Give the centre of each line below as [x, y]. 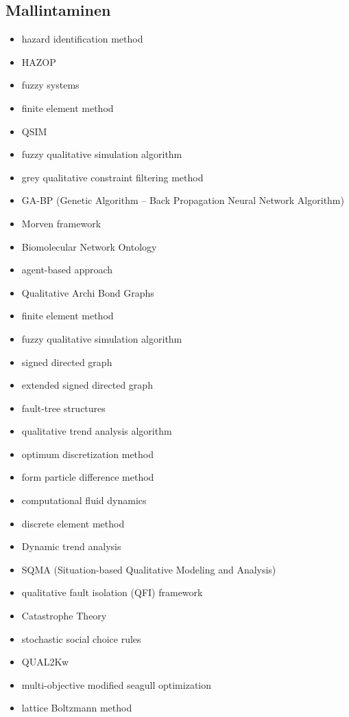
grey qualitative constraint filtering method [112, 177]
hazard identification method [82, 39]
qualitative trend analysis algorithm [97, 431]
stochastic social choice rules [81, 638]
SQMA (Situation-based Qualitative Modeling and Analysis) [149, 569]
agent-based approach [67, 270]
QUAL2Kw [45, 662]
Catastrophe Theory [64, 616]
